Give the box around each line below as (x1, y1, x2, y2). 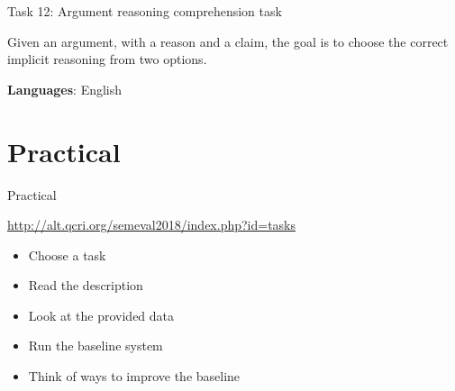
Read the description (28, 276, 143, 295)
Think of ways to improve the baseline (28, 367, 241, 386)
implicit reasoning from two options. (7, 50, 207, 68)
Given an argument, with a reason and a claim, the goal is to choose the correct (7, 32, 449, 50)
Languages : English (7, 79, 123, 98)
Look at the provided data (28, 305, 175, 324)
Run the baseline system (28, 336, 163, 355)
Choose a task (28, 245, 106, 264)
